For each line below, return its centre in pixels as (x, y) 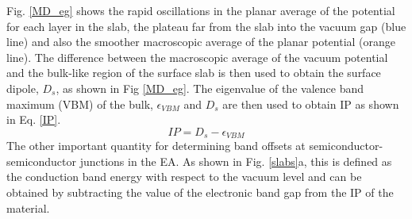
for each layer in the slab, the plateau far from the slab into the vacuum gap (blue (206, 26)
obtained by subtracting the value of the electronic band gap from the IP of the (200, 192)
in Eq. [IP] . (34, 119)
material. (28, 207)
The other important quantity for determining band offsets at (156, 146)
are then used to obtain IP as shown (311, 104)
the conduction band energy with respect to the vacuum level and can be (184, 177)
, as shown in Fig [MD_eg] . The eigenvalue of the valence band (210, 88)
